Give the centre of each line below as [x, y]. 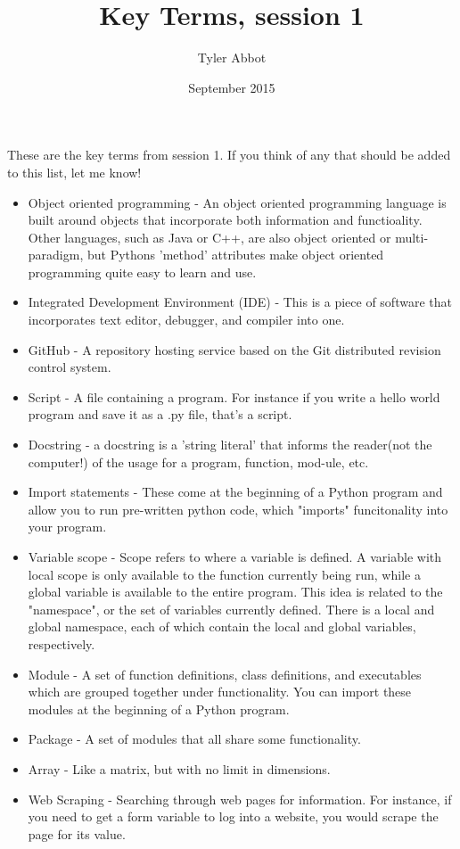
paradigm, [56, 255]
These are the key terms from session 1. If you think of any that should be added [229, 155]
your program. [67, 527]
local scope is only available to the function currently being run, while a [224, 574]
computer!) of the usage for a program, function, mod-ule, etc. [198, 462]
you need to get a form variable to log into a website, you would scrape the [233, 816]
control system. [70, 367]
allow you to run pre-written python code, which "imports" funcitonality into [238, 509]
